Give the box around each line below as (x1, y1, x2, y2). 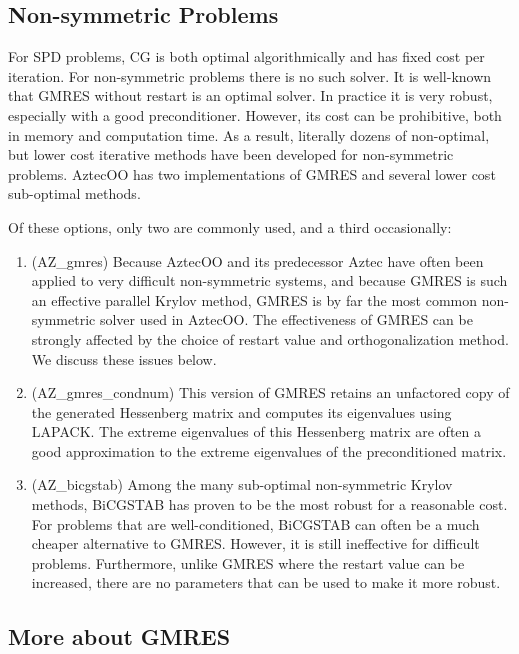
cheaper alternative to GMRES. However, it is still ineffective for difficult (31, 533, 480, 554)
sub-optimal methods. (8, 183, 141, 204)
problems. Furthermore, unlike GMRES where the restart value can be (31, 552, 465, 573)
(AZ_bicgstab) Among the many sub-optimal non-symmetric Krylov (31, 474, 453, 495)
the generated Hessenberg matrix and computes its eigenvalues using (31, 401, 452, 422)
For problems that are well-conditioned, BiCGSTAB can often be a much (31, 513, 480, 534)
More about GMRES (8, 621, 231, 652)
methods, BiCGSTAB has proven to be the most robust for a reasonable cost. (31, 494, 508, 515)
